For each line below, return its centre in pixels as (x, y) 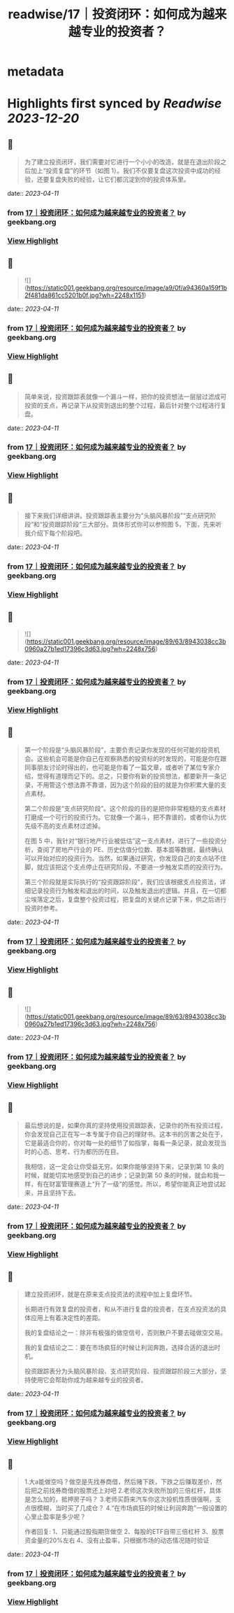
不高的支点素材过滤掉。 (71, 826)
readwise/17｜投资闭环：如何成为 (105, 14)
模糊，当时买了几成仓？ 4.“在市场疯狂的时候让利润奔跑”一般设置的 (132, 1508)
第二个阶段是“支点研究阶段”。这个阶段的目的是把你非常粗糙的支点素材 (125, 809)
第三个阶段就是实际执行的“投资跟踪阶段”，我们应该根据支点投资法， (122, 882)
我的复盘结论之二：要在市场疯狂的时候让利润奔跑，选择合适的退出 (119, 1348)
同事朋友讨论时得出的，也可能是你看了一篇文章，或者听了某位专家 (119, 767)
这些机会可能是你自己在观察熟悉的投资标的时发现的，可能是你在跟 (132, 759)
